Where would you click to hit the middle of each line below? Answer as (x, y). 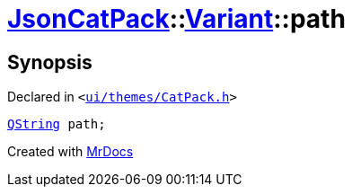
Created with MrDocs (70, 152)
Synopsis (50, 62)
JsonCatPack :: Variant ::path (176, 19)
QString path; (57, 124)
